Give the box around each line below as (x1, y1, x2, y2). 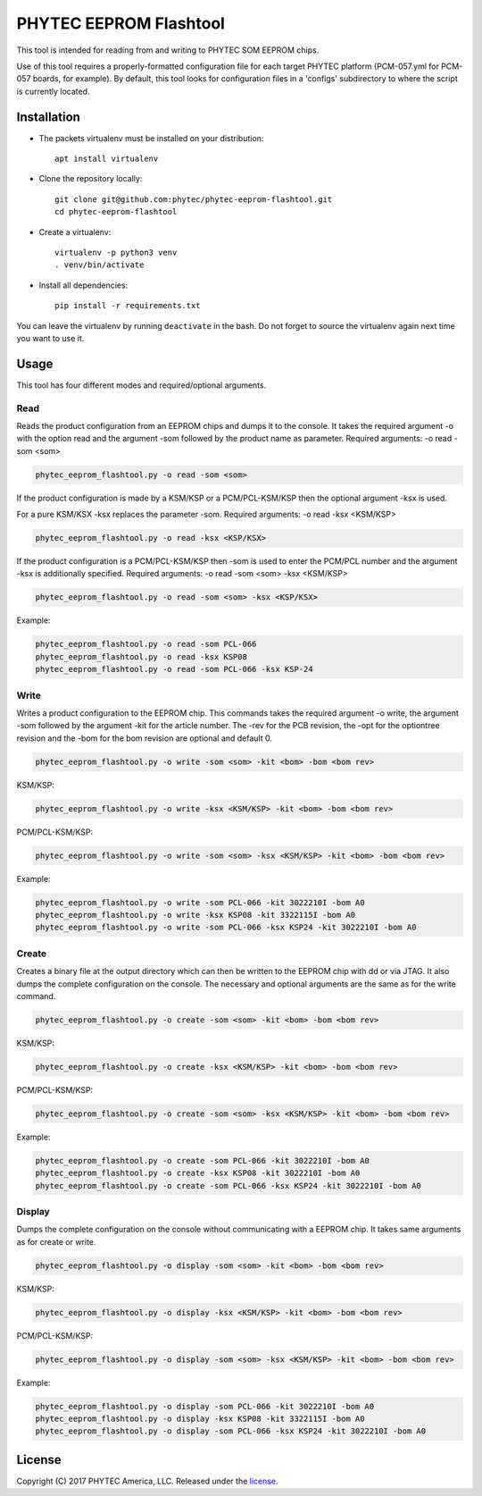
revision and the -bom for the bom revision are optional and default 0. (16, 733, 272, 744)
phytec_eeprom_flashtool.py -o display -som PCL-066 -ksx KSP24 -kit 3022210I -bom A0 (35, 1426, 427, 1436)
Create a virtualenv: (38, 226, 112, 237)
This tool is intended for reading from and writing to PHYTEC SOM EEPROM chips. (16, 45, 320, 55)
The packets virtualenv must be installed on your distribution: (38, 132, 264, 143)
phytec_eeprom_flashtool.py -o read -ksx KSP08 (35, 651, 247, 661)
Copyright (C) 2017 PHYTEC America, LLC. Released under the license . (16, 1475, 278, 1486)
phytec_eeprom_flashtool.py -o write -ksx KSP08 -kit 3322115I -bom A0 (35, 910, 356, 920)
